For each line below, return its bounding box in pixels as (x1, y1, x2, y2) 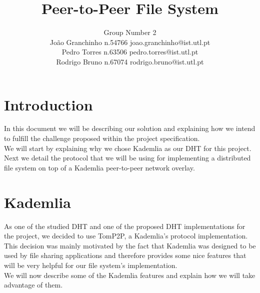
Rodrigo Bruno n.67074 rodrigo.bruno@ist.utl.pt (56, 56, 204, 66)
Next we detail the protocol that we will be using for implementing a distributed (4, 152, 251, 163)
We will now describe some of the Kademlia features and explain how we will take (4, 269, 255, 280)
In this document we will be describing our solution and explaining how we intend (4, 123, 255, 133)
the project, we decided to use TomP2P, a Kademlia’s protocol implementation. (4, 230, 248, 241)
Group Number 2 (103, 27, 156, 37)
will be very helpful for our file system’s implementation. (4, 259, 177, 270)
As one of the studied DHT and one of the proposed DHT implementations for (4, 220, 245, 231)
